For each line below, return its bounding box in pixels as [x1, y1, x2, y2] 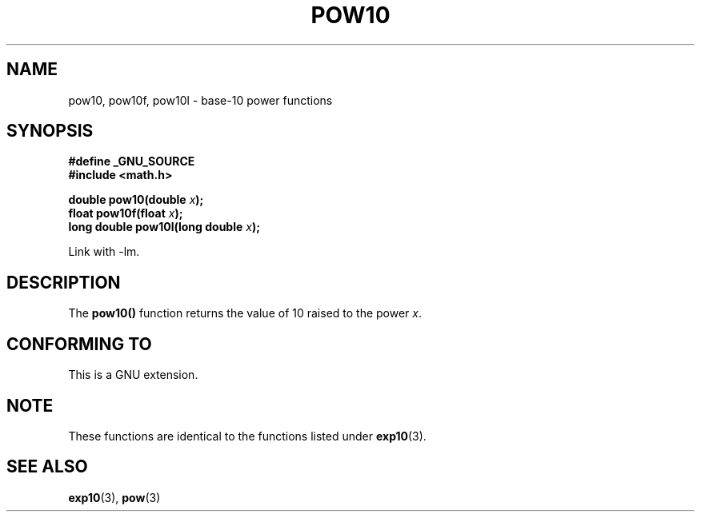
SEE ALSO [6, 456, 88, 477]
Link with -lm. [68, 245, 140, 259]
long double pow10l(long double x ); [68, 220, 260, 234]
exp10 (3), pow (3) [68, 490, 161, 504]
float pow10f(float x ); [68, 206, 183, 221]
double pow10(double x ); [68, 193, 204, 207]
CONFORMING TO [6, 333, 152, 354]
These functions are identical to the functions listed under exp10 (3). [68, 428, 427, 443]
